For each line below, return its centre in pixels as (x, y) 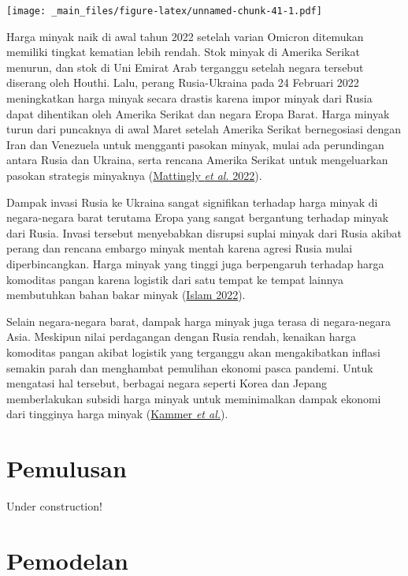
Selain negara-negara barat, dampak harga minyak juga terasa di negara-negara (199, 321)
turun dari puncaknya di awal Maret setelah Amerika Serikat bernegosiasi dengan (204, 129)
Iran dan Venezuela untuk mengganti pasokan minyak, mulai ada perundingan (195, 144)
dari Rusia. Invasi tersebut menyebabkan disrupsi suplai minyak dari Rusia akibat (204, 232)
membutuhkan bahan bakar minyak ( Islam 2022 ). (126, 295)
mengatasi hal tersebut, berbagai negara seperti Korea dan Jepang (167, 383)
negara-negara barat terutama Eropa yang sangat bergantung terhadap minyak (198, 217)
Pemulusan (67, 468)
